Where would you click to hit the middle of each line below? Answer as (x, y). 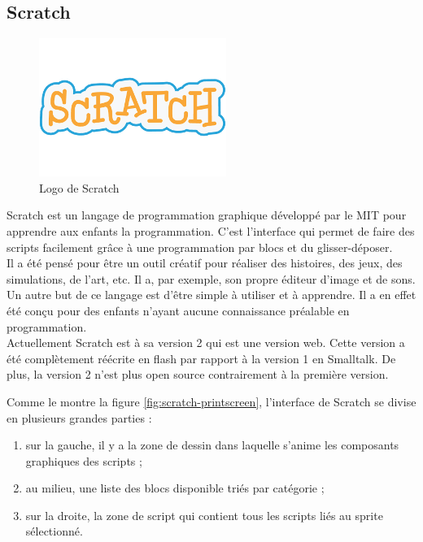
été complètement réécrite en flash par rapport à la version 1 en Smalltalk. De (201, 358)
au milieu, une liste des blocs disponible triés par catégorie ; (175, 488)
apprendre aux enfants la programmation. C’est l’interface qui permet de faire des (211, 230)
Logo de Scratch (79, 187)
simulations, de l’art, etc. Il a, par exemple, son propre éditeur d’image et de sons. (211, 278)
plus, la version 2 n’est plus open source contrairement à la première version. (198, 374)
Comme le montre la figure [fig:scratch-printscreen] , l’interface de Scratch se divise (211, 401)
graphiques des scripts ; (84, 460)
